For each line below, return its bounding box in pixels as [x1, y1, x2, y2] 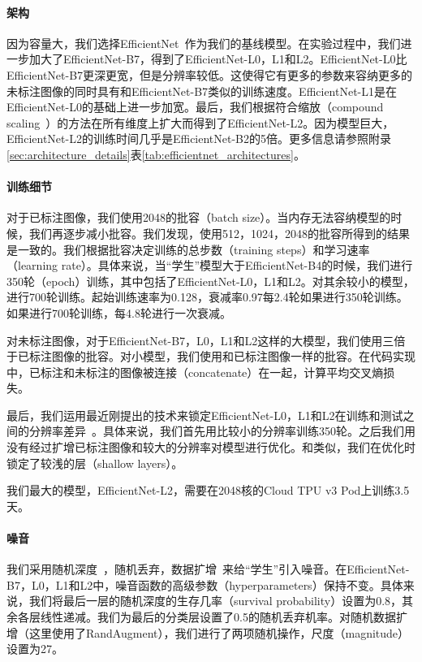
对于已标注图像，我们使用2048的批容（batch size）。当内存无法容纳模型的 [6, 209, 391, 226]
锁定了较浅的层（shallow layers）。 [6, 454, 183, 471]
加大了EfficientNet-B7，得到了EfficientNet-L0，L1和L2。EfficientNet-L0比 [28, 50, 407, 67]
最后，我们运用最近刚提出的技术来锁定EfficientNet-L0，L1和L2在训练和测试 [6, 406, 403, 423]
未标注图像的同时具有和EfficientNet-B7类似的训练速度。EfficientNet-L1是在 [6, 82, 398, 99]
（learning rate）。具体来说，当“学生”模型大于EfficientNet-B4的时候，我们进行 [6, 257, 413, 274]
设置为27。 [6, 640, 63, 657]
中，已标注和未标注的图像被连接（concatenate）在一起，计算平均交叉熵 [6, 363, 384, 380]
